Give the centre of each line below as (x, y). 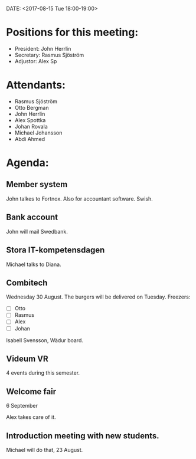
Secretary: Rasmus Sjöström (49, 55)
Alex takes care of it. (31, 417)
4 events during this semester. (43, 373)
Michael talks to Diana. (34, 264)
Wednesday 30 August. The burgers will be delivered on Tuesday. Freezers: (98, 297)
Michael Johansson (38, 133)
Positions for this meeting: (72, 32)
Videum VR (27, 358)
